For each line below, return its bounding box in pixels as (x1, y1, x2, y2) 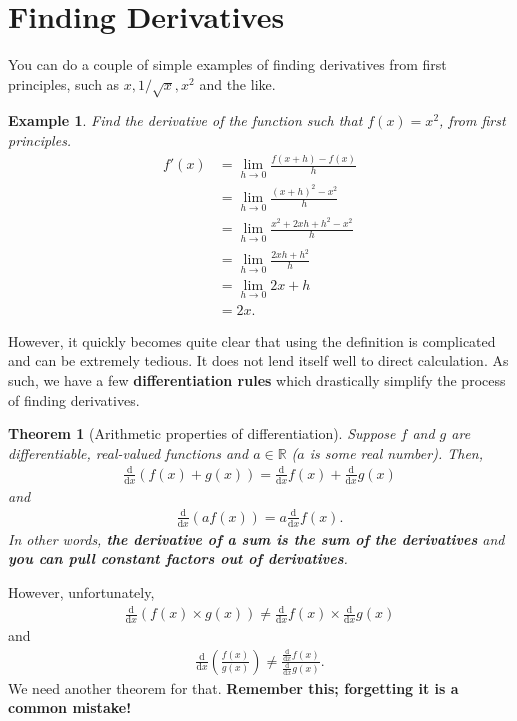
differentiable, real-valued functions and (8, 442, 249, 463)
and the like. (199, 73, 276, 94)
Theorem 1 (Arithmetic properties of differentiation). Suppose (8, 423, 396, 444)
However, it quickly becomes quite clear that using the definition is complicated (8, 330, 496, 351)
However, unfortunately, (8, 581, 155, 602)
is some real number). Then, (309, 442, 483, 463)
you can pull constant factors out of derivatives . (8, 548, 348, 569)
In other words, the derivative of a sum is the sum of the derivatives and (8, 528, 505, 549)
